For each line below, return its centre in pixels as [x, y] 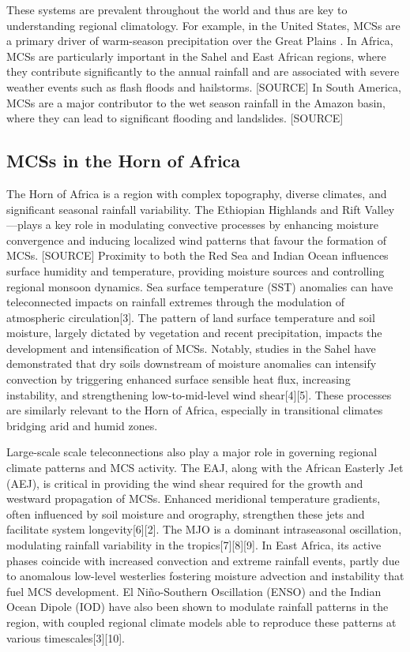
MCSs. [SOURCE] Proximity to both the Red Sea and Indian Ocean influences [197, 255]
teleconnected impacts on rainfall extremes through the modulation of [176, 302]
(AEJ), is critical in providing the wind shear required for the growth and [185, 483]
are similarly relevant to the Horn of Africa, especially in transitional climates [195, 410]
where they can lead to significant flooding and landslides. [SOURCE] [175, 118]
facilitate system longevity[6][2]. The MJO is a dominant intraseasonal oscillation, [204, 529]
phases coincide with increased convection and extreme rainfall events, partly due [203, 560]
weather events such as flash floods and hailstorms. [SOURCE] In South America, [204, 86]
